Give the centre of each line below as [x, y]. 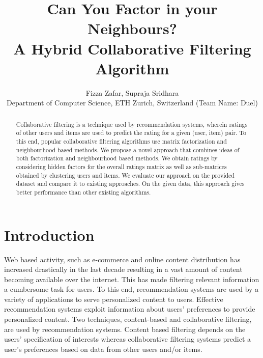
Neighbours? [132, 28]
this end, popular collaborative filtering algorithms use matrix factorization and [121, 141]
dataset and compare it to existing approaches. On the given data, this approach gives [130, 184]
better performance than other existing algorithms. [83, 192]
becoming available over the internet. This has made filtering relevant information [132, 279]
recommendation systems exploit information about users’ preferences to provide [130, 309]
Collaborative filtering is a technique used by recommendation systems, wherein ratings [132, 124]
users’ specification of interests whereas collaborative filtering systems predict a [128, 339]
